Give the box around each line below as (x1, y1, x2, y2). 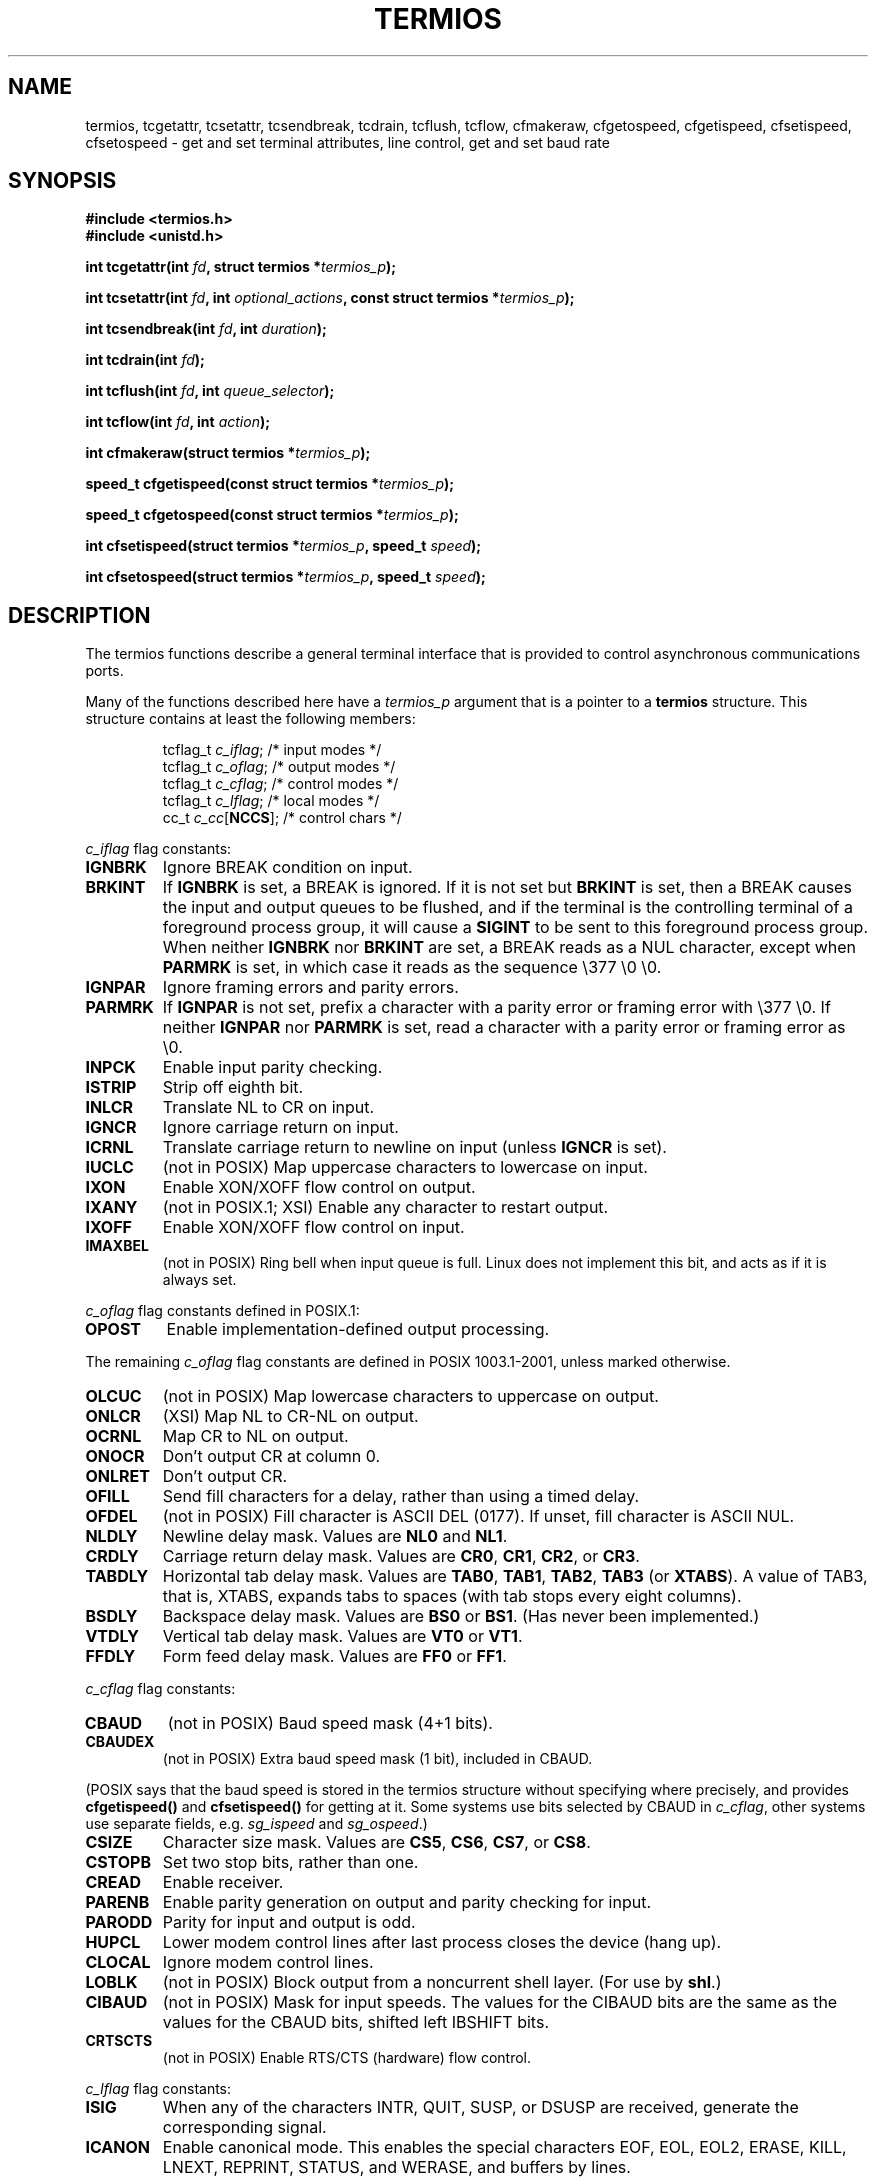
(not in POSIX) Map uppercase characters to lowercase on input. (162, 1157, 648, 1178)
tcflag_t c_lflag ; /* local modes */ (162, 792, 380, 810)
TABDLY (85, 1566, 149, 1587)
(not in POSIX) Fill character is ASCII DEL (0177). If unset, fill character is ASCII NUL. (162, 1506, 795, 1527)
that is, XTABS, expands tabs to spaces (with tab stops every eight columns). (162, 1586, 742, 1607)
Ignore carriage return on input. (162, 1117, 399, 1138)
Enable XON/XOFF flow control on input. (162, 1217, 465, 1238)
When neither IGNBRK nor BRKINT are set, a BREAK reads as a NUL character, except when (162, 937, 857, 958)
